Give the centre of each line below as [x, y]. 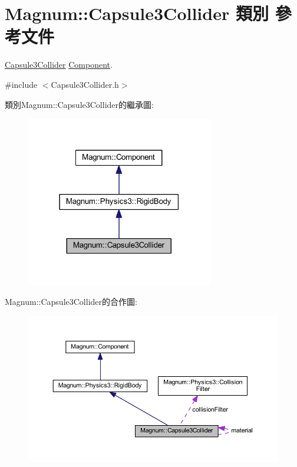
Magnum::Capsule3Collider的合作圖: [71, 302]
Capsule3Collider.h [85, 84]
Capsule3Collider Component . [59, 65]
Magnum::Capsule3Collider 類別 [137, 13]
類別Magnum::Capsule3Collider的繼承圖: [79, 104]
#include [21, 84]
